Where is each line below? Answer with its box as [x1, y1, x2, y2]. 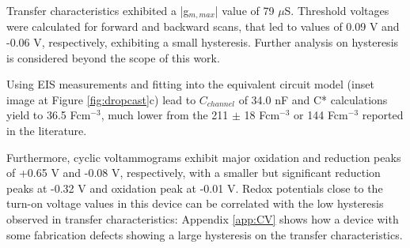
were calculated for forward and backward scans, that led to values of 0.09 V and [6, 18, 400, 35]
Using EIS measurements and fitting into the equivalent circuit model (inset [6, 76, 374, 92]
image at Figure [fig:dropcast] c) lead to [6, 91, 196, 107]
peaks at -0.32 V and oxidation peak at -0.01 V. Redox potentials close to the [6, 179, 383, 196]
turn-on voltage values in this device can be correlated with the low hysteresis [6, 195, 384, 212]
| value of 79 [214, 2, 275, 18]
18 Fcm [244, 107, 280, 123]
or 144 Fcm [294, 107, 348, 123]
